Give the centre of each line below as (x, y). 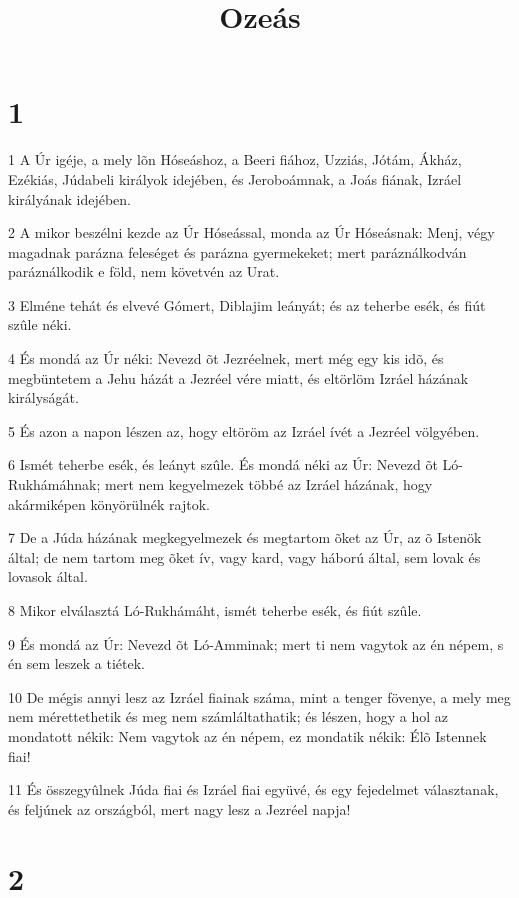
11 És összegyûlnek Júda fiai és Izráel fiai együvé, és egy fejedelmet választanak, (253, 789)
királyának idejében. (69, 198)
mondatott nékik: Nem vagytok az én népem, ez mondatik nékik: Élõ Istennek (247, 735)
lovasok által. (48, 576)
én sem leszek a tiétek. (76, 663)
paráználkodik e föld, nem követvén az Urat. (144, 271)
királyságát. (43, 397)
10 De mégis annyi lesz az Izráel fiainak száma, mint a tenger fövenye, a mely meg (259, 696)
